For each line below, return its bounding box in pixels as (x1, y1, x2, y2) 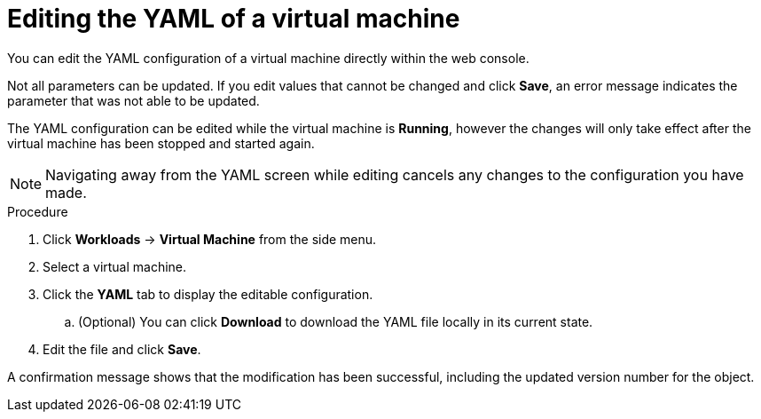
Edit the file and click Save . (43, 341, 201, 357)
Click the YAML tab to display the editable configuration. (43, 286, 373, 302)
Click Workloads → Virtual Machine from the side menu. (43, 231, 377, 247)
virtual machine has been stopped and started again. (7, 135, 315, 151)
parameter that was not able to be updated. (7, 92, 260, 108)
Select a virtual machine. (43, 258, 187, 274)
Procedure (7, 203, 68, 219)
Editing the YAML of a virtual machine (7, 4, 460, 34)
